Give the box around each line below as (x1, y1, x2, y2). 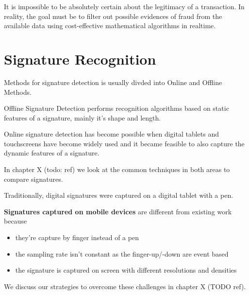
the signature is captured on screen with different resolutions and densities (15, 265, 237, 275)
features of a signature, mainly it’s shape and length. (4, 112, 161, 122)
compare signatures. (4, 174, 63, 184)
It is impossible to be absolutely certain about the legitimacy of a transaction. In (4, 1, 245, 11)
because (4, 216, 27, 226)
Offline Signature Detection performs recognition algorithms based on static (4, 103, 229, 113)
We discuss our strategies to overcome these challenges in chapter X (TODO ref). (4, 281, 246, 291)
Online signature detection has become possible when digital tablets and (4, 129, 219, 139)
